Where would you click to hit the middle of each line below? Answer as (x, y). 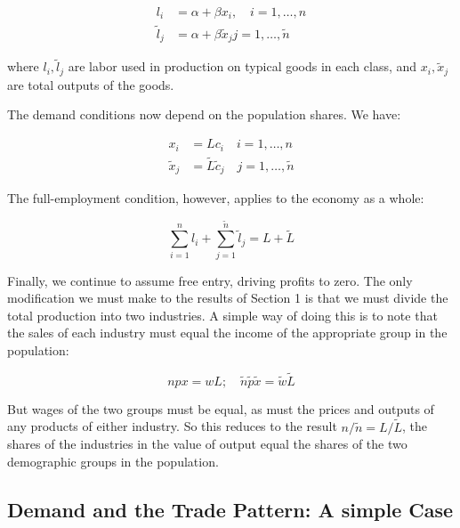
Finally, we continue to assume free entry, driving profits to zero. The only (210, 280)
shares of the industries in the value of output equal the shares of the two (207, 444)
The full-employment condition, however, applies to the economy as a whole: (216, 198)
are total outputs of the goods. (91, 84)
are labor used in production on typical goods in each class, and (242, 66)
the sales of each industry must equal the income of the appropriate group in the (227, 333)
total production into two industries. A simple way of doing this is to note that (222, 315)
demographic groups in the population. (113, 461)
